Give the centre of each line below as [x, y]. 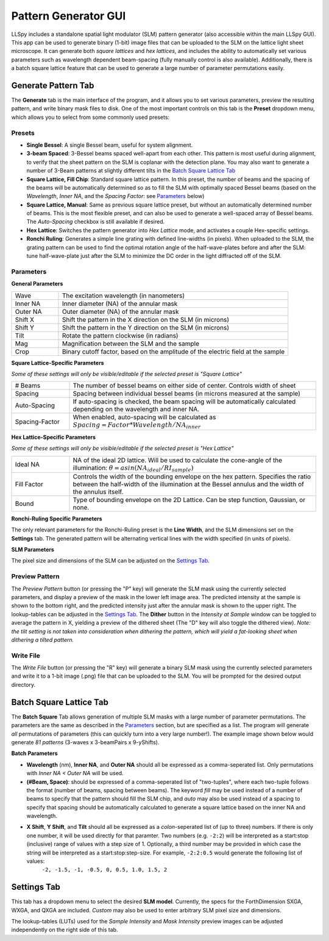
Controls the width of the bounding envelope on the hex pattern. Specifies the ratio [192, 477]
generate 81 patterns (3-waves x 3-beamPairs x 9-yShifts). [85, 742]
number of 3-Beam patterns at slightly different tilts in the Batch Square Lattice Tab [131, 171]
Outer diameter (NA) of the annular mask [120, 311]
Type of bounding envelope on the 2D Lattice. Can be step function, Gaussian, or [189, 500]
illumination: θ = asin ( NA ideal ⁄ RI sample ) [133, 468]
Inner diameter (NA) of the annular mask [120, 304]
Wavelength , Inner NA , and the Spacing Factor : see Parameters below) [115, 196]
